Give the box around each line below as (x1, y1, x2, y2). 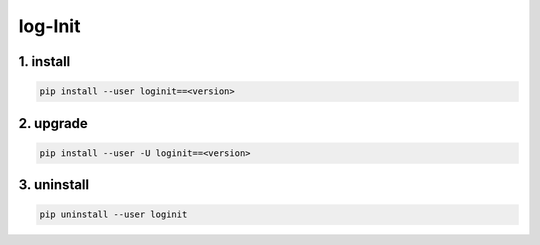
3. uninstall (18, 176, 90, 194)
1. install (18, 53, 71, 70)
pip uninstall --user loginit (39, 209, 188, 220)
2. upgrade (18, 115, 89, 132)
